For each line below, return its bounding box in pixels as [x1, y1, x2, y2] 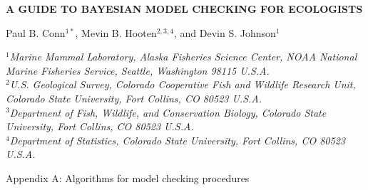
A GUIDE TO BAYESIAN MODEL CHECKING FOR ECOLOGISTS [6, 1, 363, 16]
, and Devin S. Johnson [173, 25, 276, 40]
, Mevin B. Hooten [75, 25, 157, 40]
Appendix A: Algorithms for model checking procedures [6, 170, 250, 185]
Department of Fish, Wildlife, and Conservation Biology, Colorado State [9, 105, 327, 120]
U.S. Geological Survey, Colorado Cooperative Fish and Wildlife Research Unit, [9, 77, 356, 92]
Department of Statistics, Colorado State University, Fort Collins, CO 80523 [9, 132, 345, 147]
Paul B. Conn [6, 25, 66, 40]
